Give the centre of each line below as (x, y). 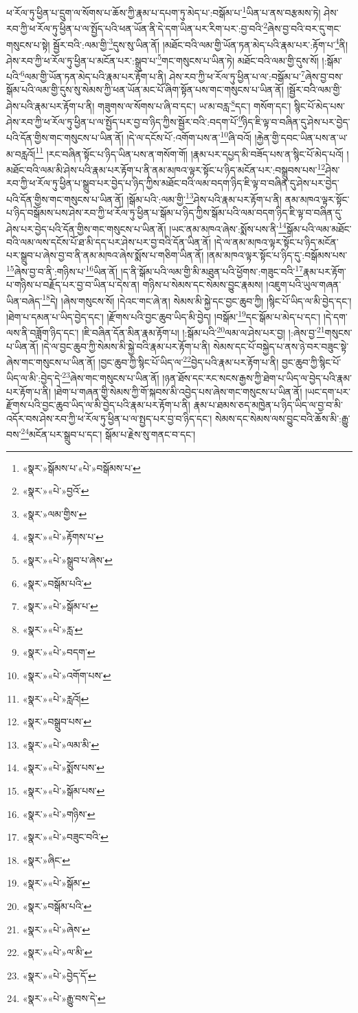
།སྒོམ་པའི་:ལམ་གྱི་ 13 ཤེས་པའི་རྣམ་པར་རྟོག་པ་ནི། (204, 198)
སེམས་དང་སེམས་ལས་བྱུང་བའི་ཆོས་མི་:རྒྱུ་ (282, 418)
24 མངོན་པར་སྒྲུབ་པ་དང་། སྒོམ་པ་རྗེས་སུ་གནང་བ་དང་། (108, 433)
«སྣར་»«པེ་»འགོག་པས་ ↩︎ (67, 675)
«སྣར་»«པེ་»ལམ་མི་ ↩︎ (61, 744)
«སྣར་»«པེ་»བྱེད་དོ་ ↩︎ (59, 975)
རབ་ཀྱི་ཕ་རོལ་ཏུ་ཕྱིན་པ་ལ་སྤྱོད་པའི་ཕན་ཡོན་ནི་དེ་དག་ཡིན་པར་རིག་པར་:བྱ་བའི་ (135, 28)
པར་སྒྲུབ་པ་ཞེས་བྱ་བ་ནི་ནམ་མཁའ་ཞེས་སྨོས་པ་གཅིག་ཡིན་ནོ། (105, 255)
